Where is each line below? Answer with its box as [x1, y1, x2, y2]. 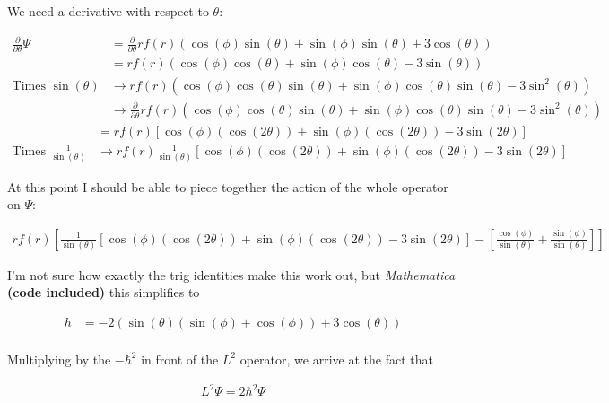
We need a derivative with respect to [7, 2, 209, 20]
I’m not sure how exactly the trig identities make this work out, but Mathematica [7, 265, 456, 284]
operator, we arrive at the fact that [239, 349, 433, 368]
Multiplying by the [7, 349, 111, 368]
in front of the [141, 349, 219, 368]
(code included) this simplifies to [7, 283, 200, 302]
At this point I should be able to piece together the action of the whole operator [7, 177, 448, 196]
